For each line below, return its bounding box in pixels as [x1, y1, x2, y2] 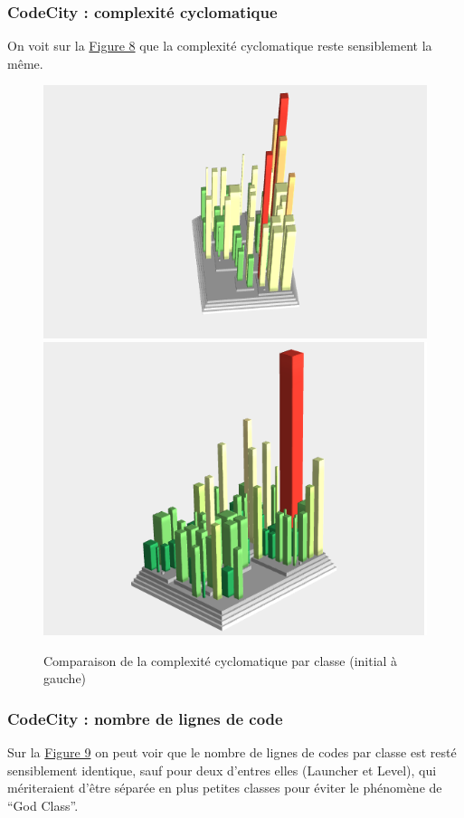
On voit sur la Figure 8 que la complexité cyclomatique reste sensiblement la [7, 36, 432, 55]
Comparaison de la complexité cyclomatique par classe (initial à [43, 651, 398, 670]
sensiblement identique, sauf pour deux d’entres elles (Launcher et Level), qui [7, 760, 437, 779]
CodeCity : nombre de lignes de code [7, 707, 283, 729]
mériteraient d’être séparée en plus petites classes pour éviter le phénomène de [7, 778, 442, 797]
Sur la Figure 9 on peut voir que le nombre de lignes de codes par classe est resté [7, 743, 457, 762]
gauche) [43, 669, 87, 688]
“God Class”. [7, 795, 79, 814]
